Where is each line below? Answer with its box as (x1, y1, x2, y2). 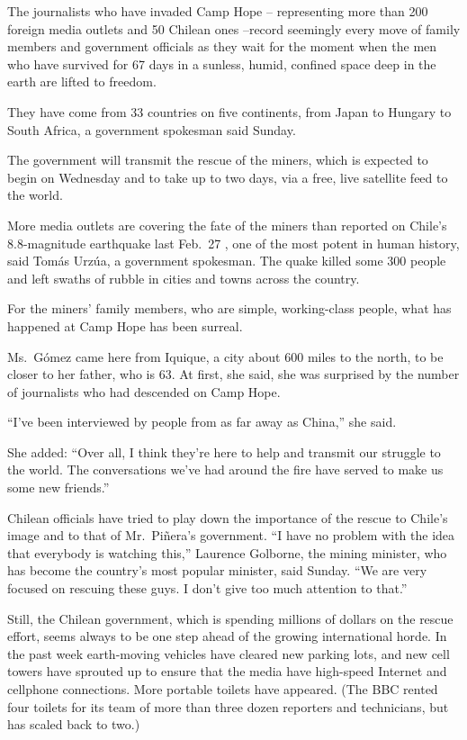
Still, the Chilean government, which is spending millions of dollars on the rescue (7, 609, 454, 627)
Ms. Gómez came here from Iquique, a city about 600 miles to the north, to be (7, 347, 444, 365)
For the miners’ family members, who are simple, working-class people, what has (7, 299, 452, 318)
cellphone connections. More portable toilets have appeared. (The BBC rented (7, 680, 438, 698)
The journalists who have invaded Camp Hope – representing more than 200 (7, 2, 428, 20)
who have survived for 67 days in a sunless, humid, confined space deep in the (7, 54, 436, 73)
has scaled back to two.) (7, 715, 140, 734)
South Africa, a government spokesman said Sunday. (7, 120, 296, 139)
